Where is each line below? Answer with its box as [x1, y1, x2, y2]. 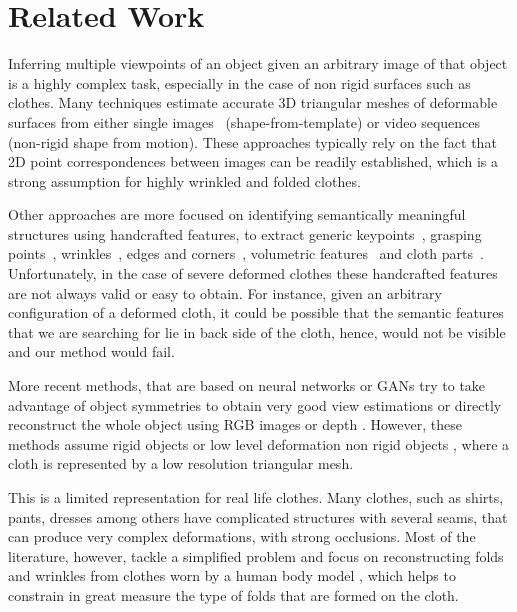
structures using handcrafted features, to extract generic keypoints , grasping [8, 223, 482, 244]
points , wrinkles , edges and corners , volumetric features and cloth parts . [8, 243, 484, 264]
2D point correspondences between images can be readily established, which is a [8, 151, 498, 172]
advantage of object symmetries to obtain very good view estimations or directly [8, 394, 502, 415]
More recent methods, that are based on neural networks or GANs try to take [8, 375, 486, 396]
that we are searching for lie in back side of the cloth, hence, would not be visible [8, 321, 506, 342]
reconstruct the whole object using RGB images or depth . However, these [8, 414, 462, 435]
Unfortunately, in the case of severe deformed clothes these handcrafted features [8, 263, 498, 284]
